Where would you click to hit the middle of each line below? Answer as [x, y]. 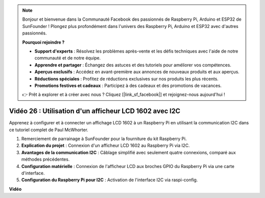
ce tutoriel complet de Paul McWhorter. [49, 130]
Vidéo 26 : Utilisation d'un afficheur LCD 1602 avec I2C [95, 111]
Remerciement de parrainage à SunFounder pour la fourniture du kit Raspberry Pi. [104, 139]
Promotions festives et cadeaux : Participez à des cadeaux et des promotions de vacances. [128, 85]
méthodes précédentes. [45, 159]
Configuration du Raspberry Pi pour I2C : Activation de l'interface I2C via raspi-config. [110, 180]
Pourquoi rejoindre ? [43, 42]
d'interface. [33, 173]
